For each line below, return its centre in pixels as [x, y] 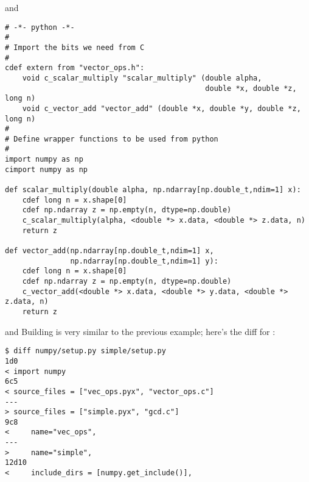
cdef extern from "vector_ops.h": [75, 68]
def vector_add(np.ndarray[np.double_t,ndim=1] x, [109, 251]
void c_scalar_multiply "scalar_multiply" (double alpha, [142, 78]
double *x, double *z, [251, 88]
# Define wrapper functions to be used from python [112, 139]
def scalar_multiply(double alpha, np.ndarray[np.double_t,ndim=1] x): [153, 190]
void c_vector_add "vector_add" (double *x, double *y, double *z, [161, 108]
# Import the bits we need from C [75, 47]
